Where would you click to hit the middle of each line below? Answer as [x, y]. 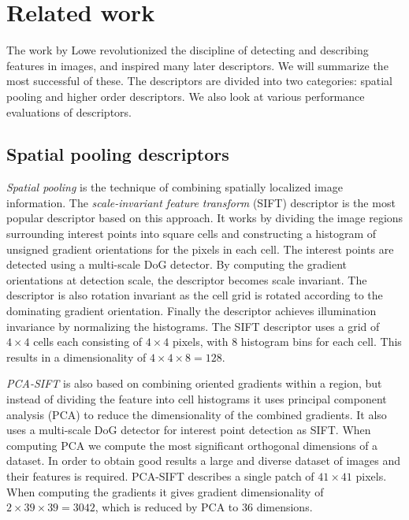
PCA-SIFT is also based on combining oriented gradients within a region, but [194, 383]
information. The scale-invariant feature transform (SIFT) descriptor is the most [201, 202]
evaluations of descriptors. [69, 111]
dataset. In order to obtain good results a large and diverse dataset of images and [203, 461]
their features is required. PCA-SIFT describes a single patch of [160, 475]
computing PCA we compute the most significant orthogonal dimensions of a [192, 445]
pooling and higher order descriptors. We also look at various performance [186, 96]
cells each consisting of [88, 342]
